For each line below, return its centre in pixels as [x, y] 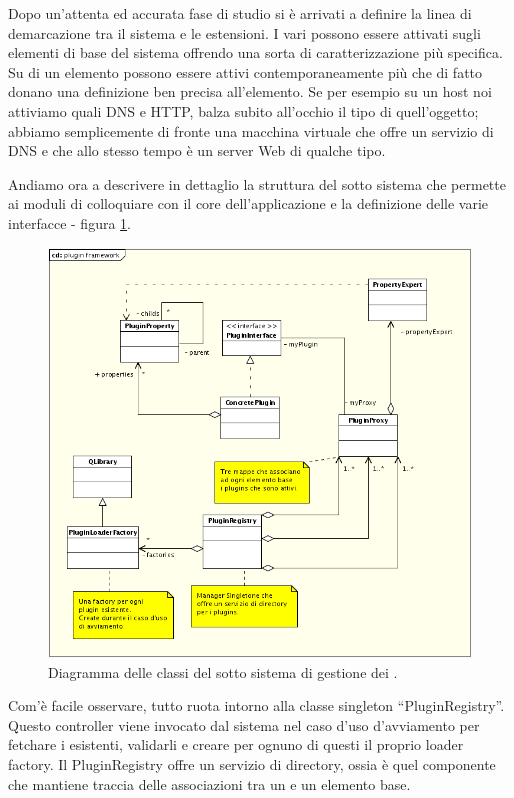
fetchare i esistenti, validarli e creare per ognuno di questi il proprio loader [236, 744]
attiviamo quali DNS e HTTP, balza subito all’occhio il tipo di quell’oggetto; [243, 110]
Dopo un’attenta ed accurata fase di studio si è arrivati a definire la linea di [240, 13]
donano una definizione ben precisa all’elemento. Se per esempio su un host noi [250, 91]
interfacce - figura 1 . [69, 222]
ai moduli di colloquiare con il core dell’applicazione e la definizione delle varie [248, 203]
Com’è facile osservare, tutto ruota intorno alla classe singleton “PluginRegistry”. [256, 705]
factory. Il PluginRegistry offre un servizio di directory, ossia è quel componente [252, 763]
